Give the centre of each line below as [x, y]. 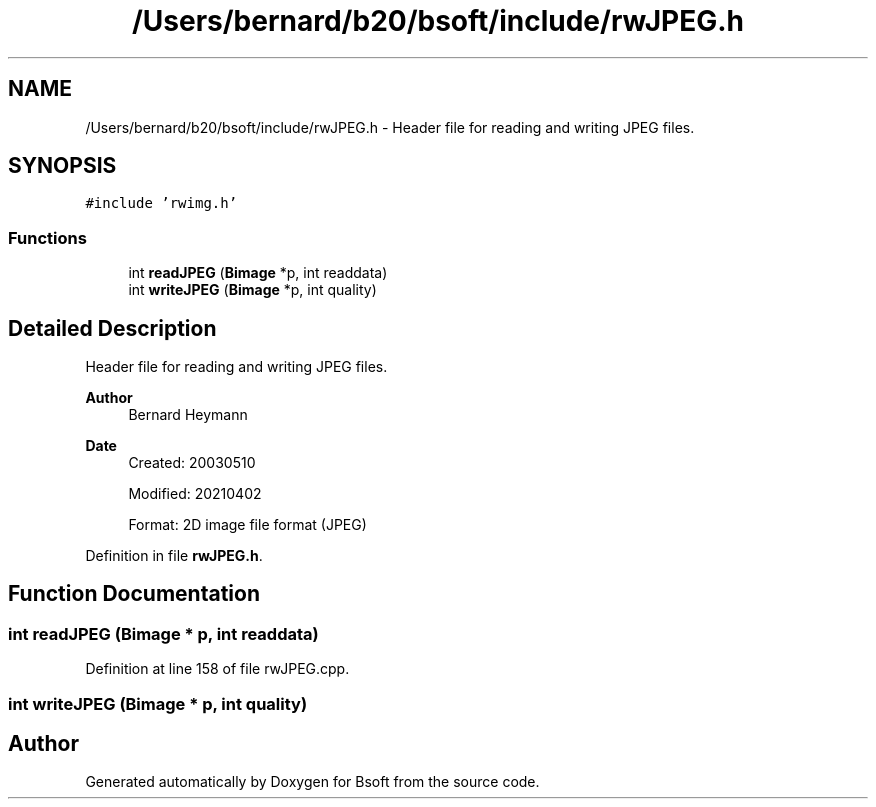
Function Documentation [134, 594]
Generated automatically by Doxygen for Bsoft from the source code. [312, 782]
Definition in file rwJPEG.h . [174, 556]
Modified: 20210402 [195, 494]
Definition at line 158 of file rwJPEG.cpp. [217, 669]
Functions [47, 237]
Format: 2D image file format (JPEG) [247, 525]
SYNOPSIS [62, 166]
